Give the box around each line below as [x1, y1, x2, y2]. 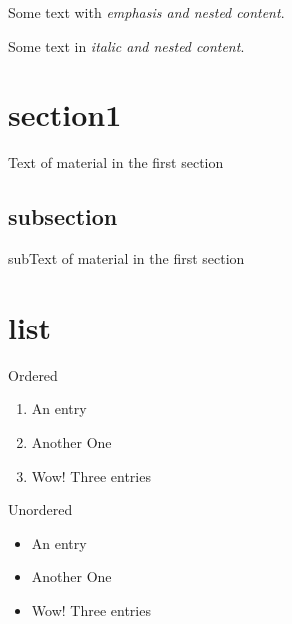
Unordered [8, 499, 73, 520]
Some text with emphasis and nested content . [8, 2, 285, 22]
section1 [8, 94, 122, 135]
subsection [8, 201, 118, 232]
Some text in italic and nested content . [8, 35, 245, 56]
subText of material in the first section [8, 248, 245, 269]
